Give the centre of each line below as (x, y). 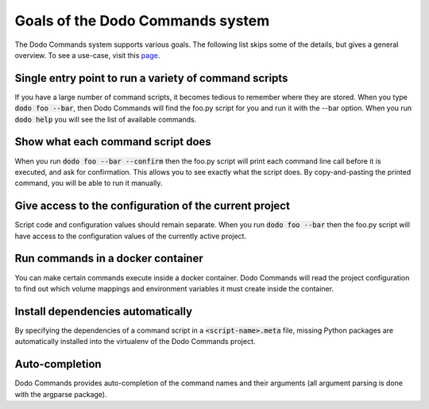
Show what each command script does (113, 142)
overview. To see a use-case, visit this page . (87, 55)
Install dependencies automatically (104, 311)
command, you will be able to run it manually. (89, 183)
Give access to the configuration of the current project (152, 206)
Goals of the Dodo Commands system (142, 21)
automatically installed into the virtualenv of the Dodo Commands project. (135, 341)
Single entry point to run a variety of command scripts (151, 78)
